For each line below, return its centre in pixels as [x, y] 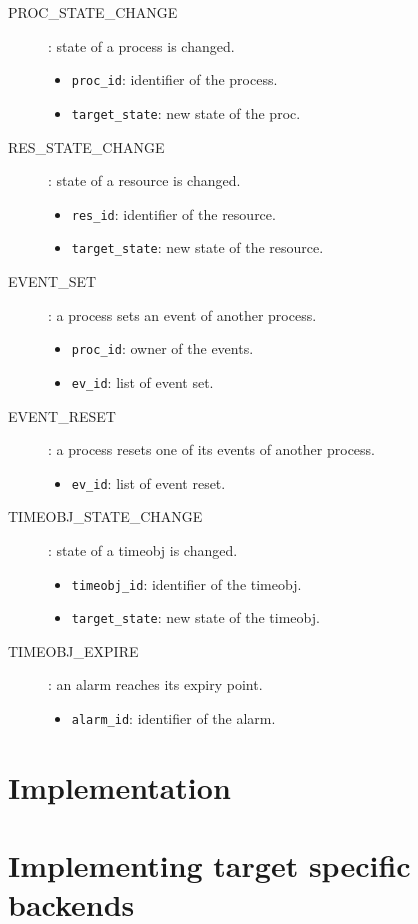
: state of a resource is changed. [144, 180]
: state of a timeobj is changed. [143, 549]
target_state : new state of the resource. [197, 247]
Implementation [119, 786]
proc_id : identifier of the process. [174, 79]
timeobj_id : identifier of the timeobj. [186, 583]
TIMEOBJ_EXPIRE [73, 650]
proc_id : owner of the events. [162, 348]
